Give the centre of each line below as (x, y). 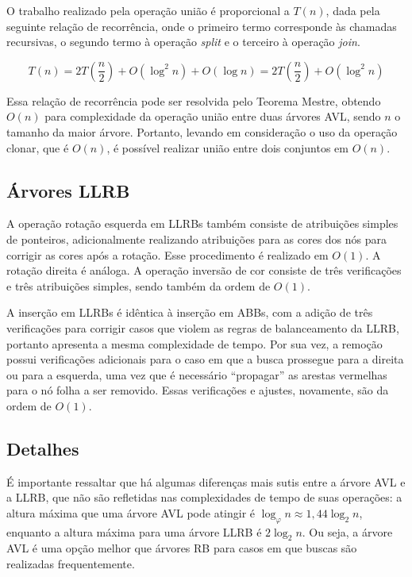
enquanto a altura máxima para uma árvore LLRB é (134, 531)
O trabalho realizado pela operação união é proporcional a (148, 10)
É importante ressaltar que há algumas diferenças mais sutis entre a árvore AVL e (206, 481)
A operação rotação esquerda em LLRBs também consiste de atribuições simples (202, 223)
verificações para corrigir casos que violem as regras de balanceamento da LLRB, (203, 327)
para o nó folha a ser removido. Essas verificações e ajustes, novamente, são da (198, 390)
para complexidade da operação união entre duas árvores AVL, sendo (213, 116)
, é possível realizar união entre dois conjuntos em (227, 147)
